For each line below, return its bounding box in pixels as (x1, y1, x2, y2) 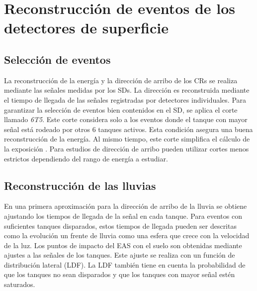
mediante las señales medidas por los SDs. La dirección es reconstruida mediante (4, 85, 250, 95)
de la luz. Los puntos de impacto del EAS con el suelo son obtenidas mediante (4, 240, 242, 250)
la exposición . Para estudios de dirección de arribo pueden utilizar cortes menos (4, 143, 249, 153)
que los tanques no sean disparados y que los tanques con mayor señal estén (4, 269, 235, 280)
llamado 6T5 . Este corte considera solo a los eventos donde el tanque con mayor (4, 114, 248, 125)
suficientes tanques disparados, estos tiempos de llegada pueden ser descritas (4, 220, 237, 231)
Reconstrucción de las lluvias (4, 177, 156, 193)
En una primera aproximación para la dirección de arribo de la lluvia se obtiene (4, 201, 247, 211)
